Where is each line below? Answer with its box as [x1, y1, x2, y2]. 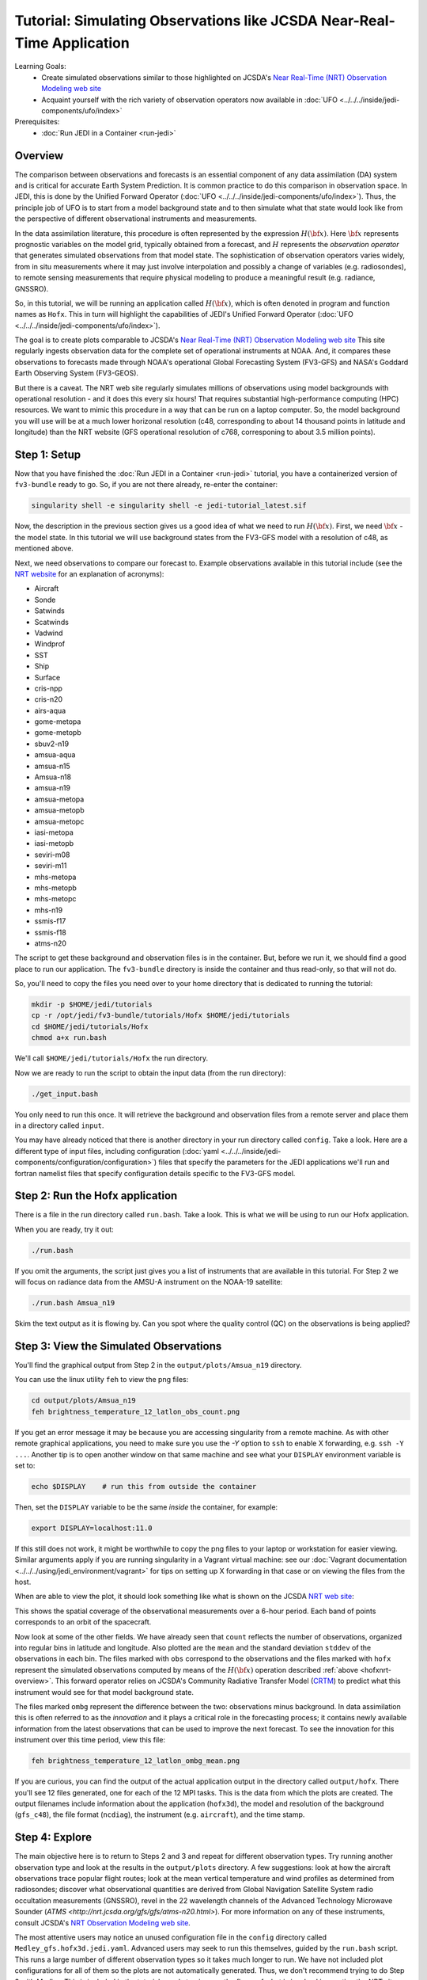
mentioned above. [14, 543, 74, 554]
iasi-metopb [34, 839, 74, 848]
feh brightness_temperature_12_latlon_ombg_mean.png [31, 1757, 240, 1765]
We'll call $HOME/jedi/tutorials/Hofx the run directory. [14, 1053, 209, 1063]
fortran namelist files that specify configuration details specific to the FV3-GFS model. [14, 1168, 296, 1178]
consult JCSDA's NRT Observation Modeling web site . [14, 1917, 191, 1928]
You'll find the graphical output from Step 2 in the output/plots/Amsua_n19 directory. [14, 1361, 302, 1370]
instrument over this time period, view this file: [14, 1735, 166, 1745]
